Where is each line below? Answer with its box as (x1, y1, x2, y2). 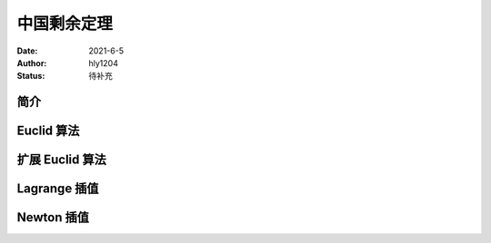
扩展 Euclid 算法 (16, 152, 106, 168)
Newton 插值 (16, 209, 90, 226)
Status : (16, 71, 45, 82)
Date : (16, 45, 38, 56)
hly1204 (88, 57, 118, 68)
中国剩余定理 (16, 14, 114, 34)
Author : (16, 57, 47, 68)
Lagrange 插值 (16, 181, 99, 197)
